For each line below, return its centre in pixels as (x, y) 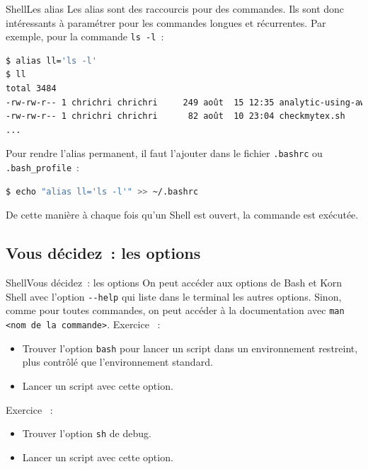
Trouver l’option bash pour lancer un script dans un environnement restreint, (190, 348)
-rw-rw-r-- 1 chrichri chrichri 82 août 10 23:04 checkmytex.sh (176, 116)
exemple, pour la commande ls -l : (85, 36)
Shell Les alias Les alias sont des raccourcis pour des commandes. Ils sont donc (175, 8)
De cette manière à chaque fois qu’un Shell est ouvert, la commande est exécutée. (182, 215)
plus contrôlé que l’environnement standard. (117, 362)
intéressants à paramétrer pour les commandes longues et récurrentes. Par (166, 22)
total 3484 (31, 89)
